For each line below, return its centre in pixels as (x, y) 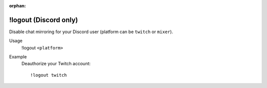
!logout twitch (49, 75)
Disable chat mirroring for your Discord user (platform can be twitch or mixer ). (91, 32)
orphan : (18, 6)
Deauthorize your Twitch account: (56, 64)
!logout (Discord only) (44, 20)
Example (18, 57)
